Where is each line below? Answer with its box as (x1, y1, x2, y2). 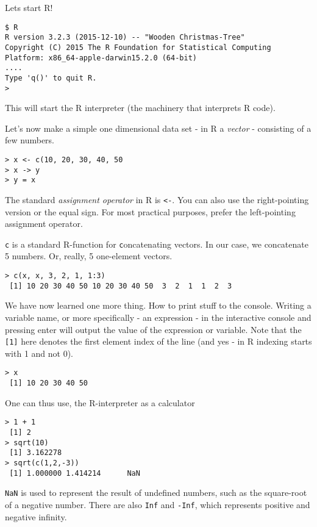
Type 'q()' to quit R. (5, 73, 97, 82)
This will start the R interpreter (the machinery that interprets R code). (5, 101, 276, 114)
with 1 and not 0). (5, 346, 74, 359)
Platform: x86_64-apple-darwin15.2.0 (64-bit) (5, 53, 197, 62)
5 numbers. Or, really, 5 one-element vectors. (5, 249, 173, 262)
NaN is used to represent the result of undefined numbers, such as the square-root (5, 486, 307, 499)
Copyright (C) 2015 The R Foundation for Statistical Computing (5, 43, 271, 52)
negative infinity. (5, 510, 67, 523)
